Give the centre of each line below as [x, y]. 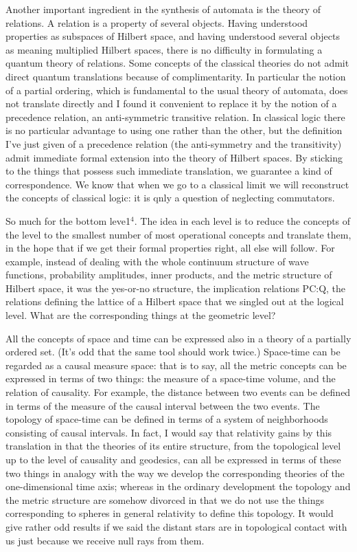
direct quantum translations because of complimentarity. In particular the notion [176, 76]
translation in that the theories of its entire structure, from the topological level [173, 446]
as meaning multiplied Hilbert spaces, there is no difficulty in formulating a [164, 49]
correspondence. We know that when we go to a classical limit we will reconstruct [177, 184]
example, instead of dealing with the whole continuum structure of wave [157, 261]
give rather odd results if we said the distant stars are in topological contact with [176, 526]
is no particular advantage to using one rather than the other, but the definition [174, 130]
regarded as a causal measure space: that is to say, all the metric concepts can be [176, 365]
